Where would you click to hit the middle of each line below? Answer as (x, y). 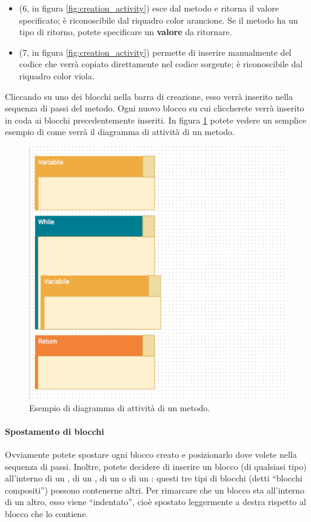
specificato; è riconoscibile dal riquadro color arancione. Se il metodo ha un (159, 20)
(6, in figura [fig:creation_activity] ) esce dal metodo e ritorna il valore (149, 8)
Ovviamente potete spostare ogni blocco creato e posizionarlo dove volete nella (151, 454)
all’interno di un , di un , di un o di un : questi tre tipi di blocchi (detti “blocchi (154, 478)
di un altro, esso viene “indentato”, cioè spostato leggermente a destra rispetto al (155, 502)
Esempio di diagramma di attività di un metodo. (120, 407)
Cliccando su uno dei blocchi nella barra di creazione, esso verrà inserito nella (149, 96)
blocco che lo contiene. (47, 513)
